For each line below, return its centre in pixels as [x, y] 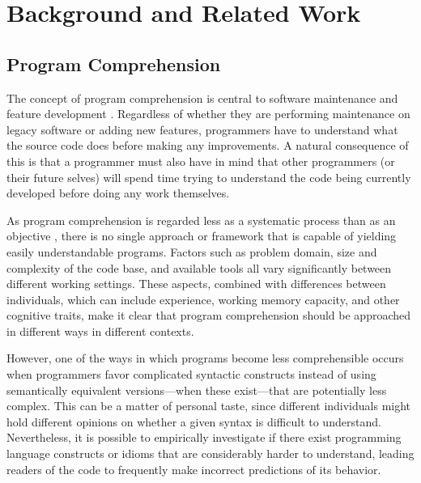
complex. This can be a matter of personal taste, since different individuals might [209, 406]
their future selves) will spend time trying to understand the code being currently [209, 177]
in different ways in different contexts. [100, 330]
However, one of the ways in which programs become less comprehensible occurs [205, 358]
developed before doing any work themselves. [118, 193]
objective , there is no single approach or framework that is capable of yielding [202, 236]
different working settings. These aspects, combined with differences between [196, 284]
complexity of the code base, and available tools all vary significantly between [199, 267]
